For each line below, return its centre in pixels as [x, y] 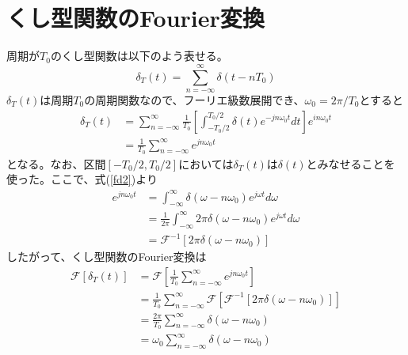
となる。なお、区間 [56, 163]
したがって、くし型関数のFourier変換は [107, 257]
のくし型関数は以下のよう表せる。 [139, 56]
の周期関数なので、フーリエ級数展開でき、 [194, 99]
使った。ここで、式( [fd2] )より [82, 179]
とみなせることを [351, 163]
